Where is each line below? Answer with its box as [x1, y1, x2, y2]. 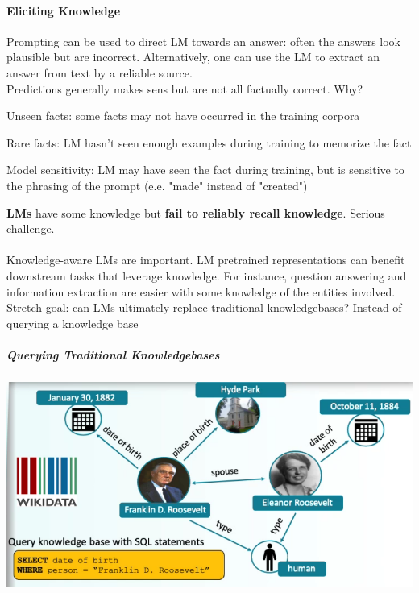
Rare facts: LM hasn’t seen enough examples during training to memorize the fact [6, 134, 412, 151]
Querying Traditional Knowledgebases [6, 346, 220, 363]
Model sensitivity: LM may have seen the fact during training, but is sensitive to [6, 161, 404, 178]
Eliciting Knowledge [6, 2, 121, 19]
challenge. [6, 220, 55, 237]
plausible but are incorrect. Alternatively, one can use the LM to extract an [6, 48, 380, 65]
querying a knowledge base [6, 314, 139, 331]
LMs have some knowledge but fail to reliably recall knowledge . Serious [6, 204, 385, 221]
